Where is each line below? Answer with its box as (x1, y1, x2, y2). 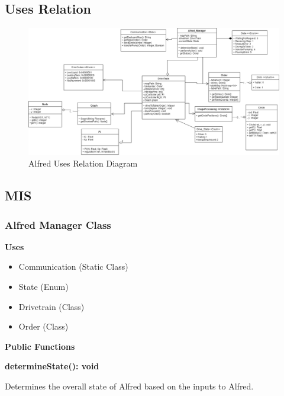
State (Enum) (18, 280, 69, 293)
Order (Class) (18, 320, 69, 333)
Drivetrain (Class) (18, 300, 85, 312)
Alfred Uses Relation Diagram (28, 157, 138, 170)
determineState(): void (5, 360, 99, 372)
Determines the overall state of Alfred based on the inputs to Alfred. (5, 380, 254, 392)
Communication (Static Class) (18, 260, 128, 273)
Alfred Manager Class (5, 217, 111, 232)
